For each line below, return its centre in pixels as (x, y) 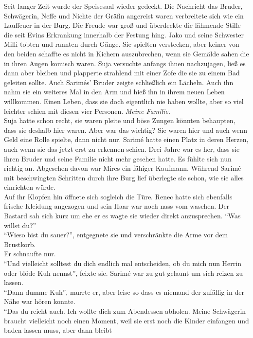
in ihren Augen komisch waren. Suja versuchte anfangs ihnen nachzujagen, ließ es (125, 63)
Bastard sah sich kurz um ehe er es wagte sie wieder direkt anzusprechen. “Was (122, 216)
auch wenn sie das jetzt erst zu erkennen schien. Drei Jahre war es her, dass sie (122, 149)
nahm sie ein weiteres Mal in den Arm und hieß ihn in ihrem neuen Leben (114, 92)
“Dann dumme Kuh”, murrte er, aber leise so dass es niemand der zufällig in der (124, 292)
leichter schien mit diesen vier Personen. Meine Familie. (87, 111)
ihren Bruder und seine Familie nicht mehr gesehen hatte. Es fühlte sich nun (118, 158)
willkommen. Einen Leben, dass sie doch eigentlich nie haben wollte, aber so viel (124, 101)
